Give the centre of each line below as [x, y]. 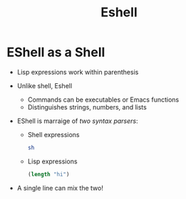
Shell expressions [53, 134]
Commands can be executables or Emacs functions [103, 99]
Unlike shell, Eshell [45, 85]
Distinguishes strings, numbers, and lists [87, 107]
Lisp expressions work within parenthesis [78, 72]
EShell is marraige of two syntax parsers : [77, 121]
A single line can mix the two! [60, 188]
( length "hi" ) [48, 174]
